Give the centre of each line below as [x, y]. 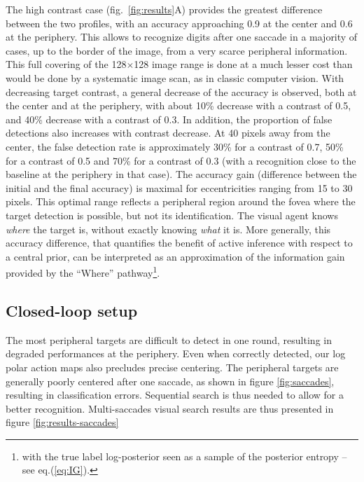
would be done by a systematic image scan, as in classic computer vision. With [175, 77]
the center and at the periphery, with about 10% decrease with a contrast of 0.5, [178, 105]
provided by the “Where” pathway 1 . [83, 271]
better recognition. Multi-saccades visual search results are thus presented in [170, 408]
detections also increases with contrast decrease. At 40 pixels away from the [168, 133]
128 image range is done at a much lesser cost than [243, 64]
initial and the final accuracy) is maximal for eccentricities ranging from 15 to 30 [179, 187]
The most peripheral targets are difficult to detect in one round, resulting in [169, 339]
